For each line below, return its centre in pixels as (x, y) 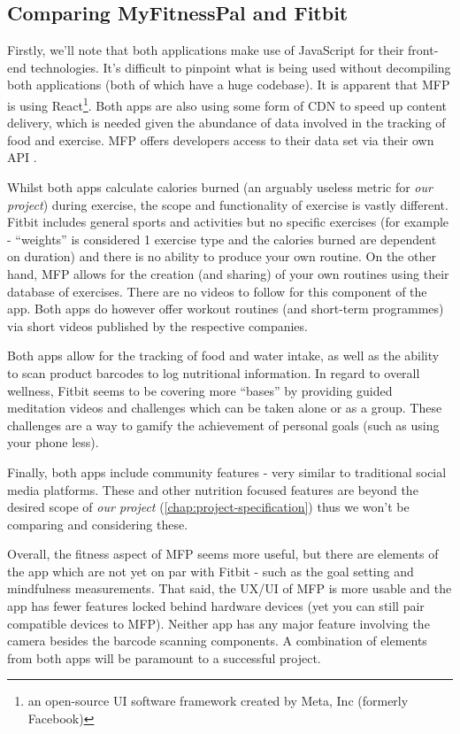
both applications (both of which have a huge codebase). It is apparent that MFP (229, 85)
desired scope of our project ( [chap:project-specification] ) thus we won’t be (208, 507)
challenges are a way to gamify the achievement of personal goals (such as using (223, 425)
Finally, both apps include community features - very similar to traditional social (227, 471)
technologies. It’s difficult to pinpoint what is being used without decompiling (241, 67)
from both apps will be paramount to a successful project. (164, 657)
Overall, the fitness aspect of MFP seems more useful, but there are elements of (223, 554)
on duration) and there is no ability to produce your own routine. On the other (222, 256)
